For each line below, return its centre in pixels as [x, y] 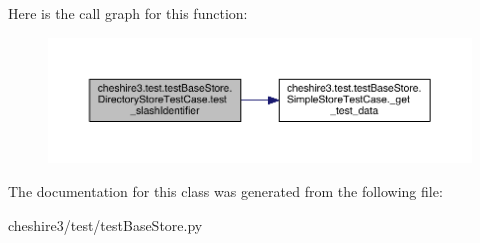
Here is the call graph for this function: [128, 13]
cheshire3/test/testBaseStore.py [105, 224]
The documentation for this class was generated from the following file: [225, 191]
